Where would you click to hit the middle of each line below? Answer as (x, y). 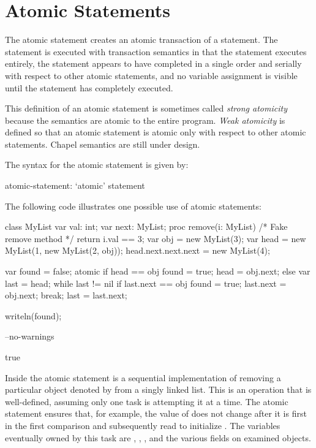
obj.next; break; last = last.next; (66, 295)
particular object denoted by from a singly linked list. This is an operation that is (158, 389)
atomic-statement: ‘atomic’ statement (75, 185)
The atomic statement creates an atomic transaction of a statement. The (141, 40)
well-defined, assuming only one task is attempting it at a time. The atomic (147, 401)
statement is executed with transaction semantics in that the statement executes (156, 51)
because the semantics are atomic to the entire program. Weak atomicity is (145, 120)
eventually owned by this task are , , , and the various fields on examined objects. (158, 437)
